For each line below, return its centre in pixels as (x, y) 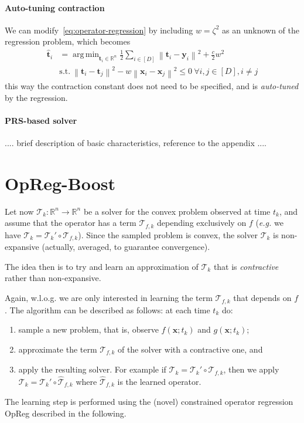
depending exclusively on (202, 223)
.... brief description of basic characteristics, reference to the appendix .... (136, 143)
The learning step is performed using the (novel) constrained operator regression (149, 402)
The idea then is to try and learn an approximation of (102, 266)
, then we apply (251, 369)
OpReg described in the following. (66, 413)
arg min (86, 55)
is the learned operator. (159, 381)
